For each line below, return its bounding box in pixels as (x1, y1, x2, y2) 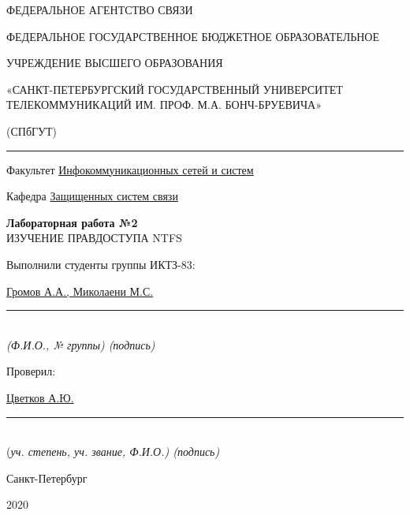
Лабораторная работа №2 (6, 214, 138, 230)
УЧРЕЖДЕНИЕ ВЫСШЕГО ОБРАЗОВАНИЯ (6, 54, 223, 71)
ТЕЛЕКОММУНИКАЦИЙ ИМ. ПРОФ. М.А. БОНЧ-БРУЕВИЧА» (6, 96, 322, 113)
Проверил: (6, 363, 56, 379)
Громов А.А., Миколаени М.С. (6, 282, 154, 299)
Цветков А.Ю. (6, 389, 74, 405)
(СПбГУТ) (6, 122, 58, 139)
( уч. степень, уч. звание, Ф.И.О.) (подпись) (6, 443, 220, 460)
